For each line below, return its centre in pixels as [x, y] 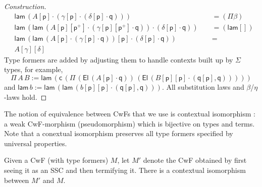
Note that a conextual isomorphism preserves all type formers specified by [119, 133]
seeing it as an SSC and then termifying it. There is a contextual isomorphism [125, 170]
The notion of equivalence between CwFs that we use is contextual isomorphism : [130, 114]
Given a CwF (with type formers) [56, 160]
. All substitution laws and [203, 86]
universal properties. [36, 143]
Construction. [25, 6]
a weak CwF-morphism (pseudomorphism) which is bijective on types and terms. [129, 123]
